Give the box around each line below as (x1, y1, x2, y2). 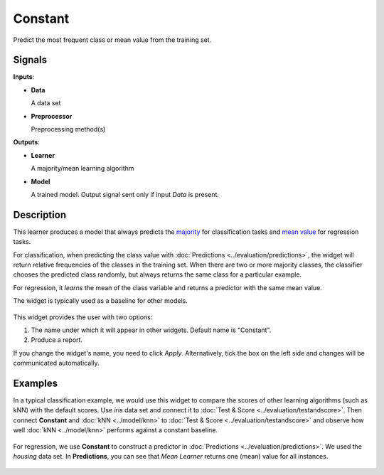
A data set (31, 99, 61, 107)
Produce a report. (31, 336, 83, 344)
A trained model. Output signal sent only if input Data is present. (31, 190, 220, 198)
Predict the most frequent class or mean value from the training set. (13, 36, 212, 44)
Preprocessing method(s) (31, 125, 106, 134)
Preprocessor (31, 112, 73, 120)
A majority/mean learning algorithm (31, 164, 134, 173)
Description (13, 208, 67, 220)
